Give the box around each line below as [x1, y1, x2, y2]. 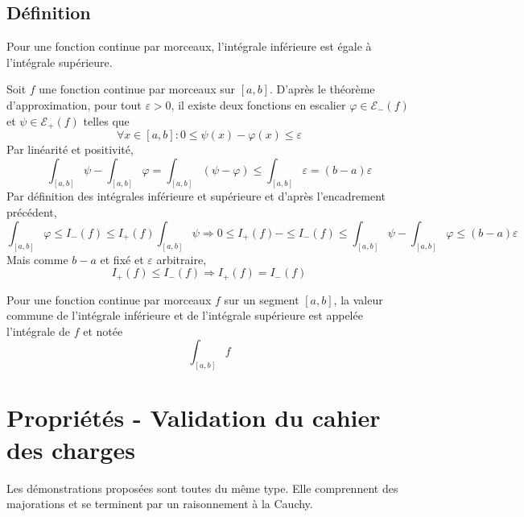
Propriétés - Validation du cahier [6, 401, 381, 434]
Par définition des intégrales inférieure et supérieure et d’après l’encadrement [6, 188, 386, 205]
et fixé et [100, 250, 144, 267]
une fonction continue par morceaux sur [39, 81, 235, 97]
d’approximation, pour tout [6, 96, 142, 113]
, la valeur [333, 291, 383, 308]
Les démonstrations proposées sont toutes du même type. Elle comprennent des [6, 479, 398, 496]
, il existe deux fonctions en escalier [171, 96, 346, 113]
